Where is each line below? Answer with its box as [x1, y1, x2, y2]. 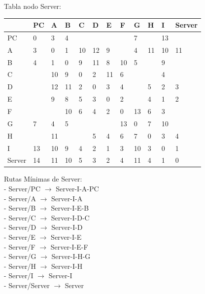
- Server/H [4, 260, 36, 271]
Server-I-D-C [51, 212, 90, 222]
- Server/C [4, 212, 36, 222]
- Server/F [4, 241, 35, 252]
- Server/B [4, 203, 36, 213]
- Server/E [4, 232, 36, 242]
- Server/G [4, 251, 36, 261]
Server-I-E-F [50, 241, 88, 252]
